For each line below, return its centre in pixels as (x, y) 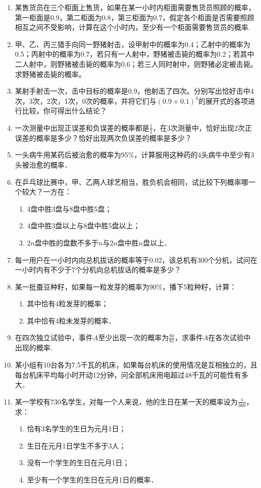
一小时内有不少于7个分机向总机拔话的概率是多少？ (98, 270)
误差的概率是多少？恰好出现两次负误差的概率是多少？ (103, 137)
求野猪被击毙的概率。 (50, 74)
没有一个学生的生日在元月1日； (78, 462)
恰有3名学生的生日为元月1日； (76, 429)
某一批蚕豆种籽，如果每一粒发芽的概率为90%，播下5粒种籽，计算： (126, 286)
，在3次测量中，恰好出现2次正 (202, 127)
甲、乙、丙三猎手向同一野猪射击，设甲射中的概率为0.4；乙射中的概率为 (133, 44)
